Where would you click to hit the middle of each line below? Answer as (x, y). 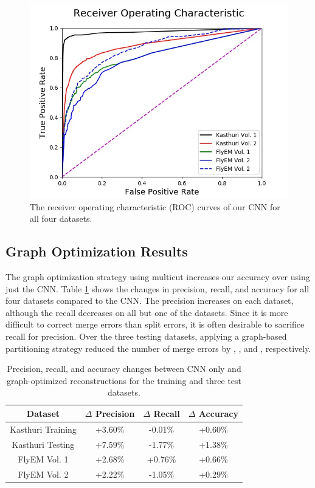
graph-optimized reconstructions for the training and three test (124, 380)
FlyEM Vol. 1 (43, 459)
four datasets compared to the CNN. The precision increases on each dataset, (150, 301)
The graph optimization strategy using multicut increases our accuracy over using (158, 276)
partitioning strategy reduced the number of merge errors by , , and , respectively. (158, 348)
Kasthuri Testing (43, 444)
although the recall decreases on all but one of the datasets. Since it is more (147, 312)
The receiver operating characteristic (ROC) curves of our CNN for (155, 206)
